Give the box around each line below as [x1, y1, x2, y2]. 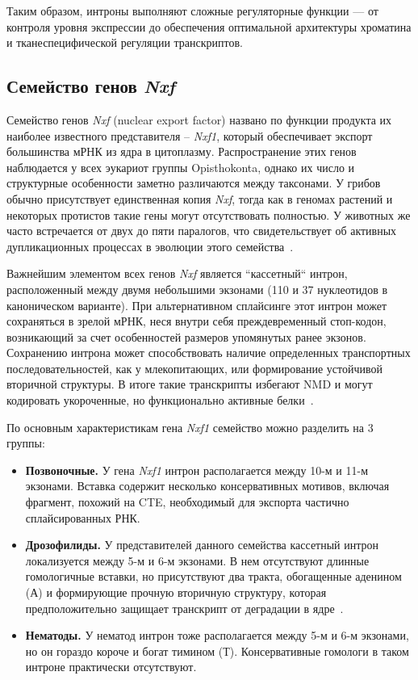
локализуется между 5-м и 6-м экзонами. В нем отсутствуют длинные [25, 552, 370, 569]
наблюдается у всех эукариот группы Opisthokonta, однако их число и [6, 158, 355, 175]
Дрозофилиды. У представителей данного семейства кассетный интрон [25, 536, 379, 553]
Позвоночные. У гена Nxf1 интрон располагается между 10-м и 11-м [25, 461, 369, 478]
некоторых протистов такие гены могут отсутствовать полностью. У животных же [6, 206, 411, 223]
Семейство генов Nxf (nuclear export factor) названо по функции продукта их [6, 111, 392, 128]
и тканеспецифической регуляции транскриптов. [6, 34, 243, 51]
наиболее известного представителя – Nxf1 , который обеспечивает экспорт [6, 127, 373, 144]
